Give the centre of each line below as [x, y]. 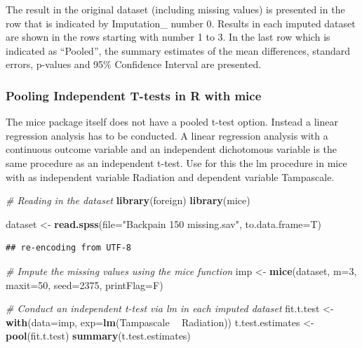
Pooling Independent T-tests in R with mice [134, 95]
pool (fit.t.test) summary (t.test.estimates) [98, 336]
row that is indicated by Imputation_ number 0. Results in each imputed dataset [181, 23]
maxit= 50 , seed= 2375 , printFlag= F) [85, 285]
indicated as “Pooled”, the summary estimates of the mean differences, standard [178, 50]
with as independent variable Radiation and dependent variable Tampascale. [170, 176]
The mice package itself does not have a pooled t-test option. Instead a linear [172, 122]
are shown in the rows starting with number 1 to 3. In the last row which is [168, 37]
